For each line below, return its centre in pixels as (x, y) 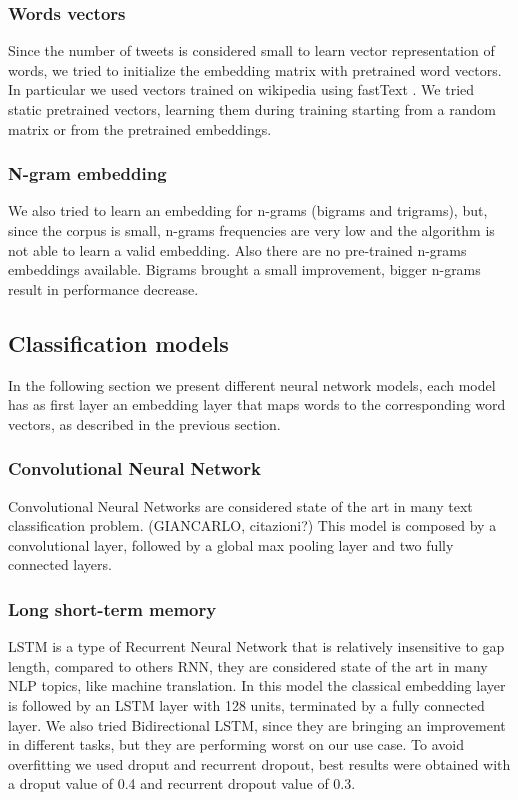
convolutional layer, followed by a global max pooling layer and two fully (231, 544)
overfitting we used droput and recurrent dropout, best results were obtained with (259, 763)
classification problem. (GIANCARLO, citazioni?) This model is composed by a (252, 525)
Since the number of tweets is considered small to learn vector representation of (251, 50)
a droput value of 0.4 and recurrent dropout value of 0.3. (182, 783)
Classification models (118, 342)
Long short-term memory (112, 608)
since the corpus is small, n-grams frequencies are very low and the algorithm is (251, 230)
